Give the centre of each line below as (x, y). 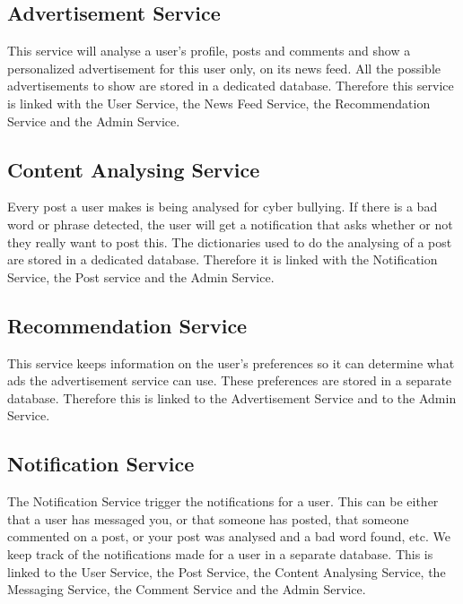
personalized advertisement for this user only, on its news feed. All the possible (224, 68)
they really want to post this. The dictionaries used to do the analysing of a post (230, 242)
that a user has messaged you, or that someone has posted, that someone (208, 518)
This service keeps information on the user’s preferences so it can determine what (231, 362)
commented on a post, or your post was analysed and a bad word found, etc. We (229, 536)
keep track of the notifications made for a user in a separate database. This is (220, 553)
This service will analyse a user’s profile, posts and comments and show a (209, 51)
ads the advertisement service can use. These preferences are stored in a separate (230, 380)
